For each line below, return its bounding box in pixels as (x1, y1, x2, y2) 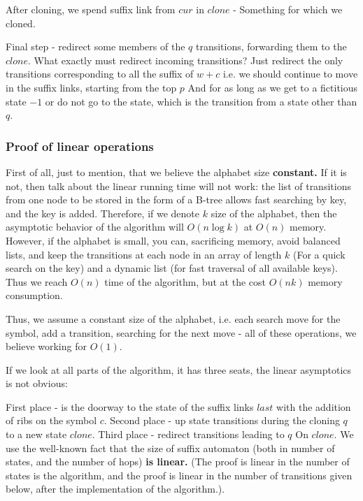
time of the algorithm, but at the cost (104, 274, 266, 289)
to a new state (6, 427, 67, 442)
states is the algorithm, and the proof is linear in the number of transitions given (6, 467, 353, 482)
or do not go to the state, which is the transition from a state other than (45, 94, 357, 108)
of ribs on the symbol (6, 413, 97, 428)
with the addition (276, 399, 351, 414)
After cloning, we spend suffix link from (6, 2, 176, 16)
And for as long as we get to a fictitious (187, 80, 358, 94)
